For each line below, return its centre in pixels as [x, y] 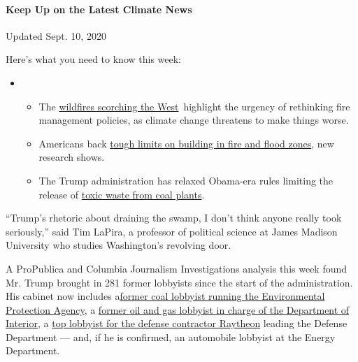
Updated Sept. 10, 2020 [56, 35]
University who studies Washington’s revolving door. [119, 245]
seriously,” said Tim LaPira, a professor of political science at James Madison [172, 231]
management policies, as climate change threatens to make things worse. [194, 120]
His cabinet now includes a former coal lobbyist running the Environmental [165, 296]
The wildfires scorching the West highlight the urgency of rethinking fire [194, 106]
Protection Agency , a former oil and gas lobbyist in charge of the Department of [178, 309]
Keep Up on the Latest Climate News [99, 9]
